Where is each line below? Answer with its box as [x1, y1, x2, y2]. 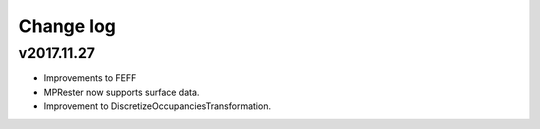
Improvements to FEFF [43, 72, 137, 84]
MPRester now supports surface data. [43, 86, 200, 98]
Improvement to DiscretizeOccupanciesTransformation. [43, 100, 272, 112]
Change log [18, 15, 117, 37]
